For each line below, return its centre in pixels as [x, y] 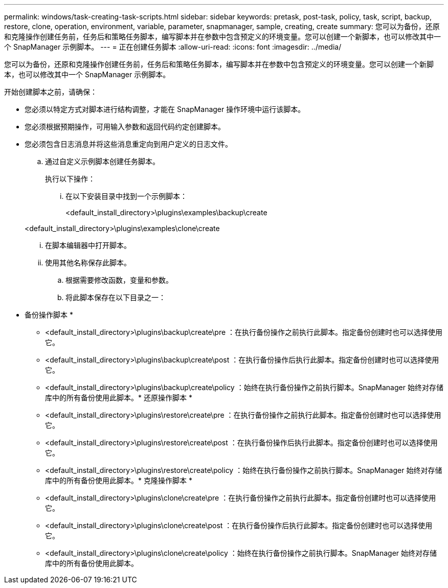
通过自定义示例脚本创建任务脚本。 [102, 161]
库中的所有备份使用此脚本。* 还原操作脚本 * [119, 398]
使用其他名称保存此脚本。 [88, 263]
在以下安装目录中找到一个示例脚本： [126, 196]
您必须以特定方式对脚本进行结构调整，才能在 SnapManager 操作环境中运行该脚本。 [165, 109]
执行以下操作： [70, 179]
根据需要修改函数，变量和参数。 [119, 280]
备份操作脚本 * [49, 315]
